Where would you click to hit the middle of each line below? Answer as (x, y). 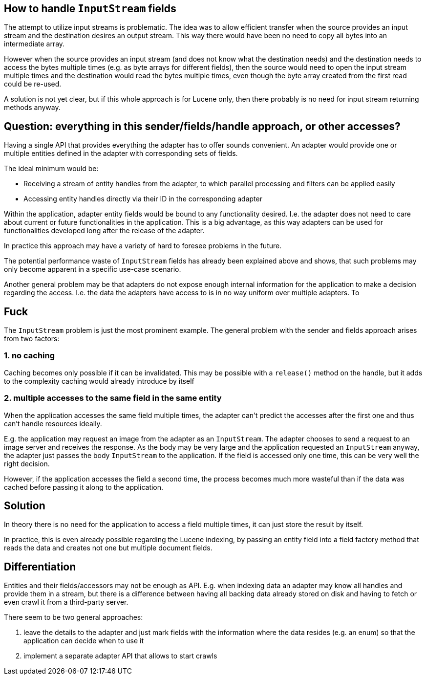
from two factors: (32, 339)
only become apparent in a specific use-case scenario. (93, 269)
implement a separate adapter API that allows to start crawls (120, 656)
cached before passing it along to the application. (84, 487)
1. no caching (30, 356)
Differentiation (40, 567)
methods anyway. (32, 108)
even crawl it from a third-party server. (66, 602)
